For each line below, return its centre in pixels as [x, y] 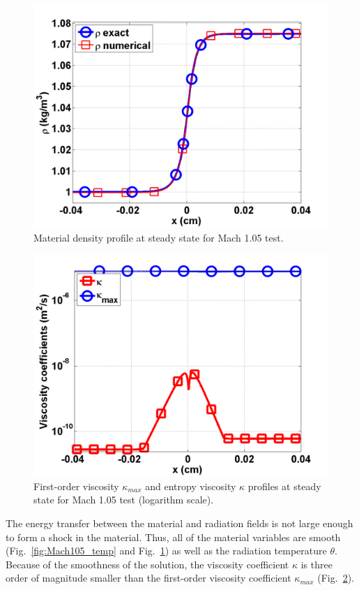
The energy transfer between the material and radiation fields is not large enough [179, 523]
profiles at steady [284, 486]
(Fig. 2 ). [336, 578]
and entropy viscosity [191, 486]
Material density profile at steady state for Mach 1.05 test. [159, 237]
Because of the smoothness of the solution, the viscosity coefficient [147, 564]
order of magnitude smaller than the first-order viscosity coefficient [148, 578]
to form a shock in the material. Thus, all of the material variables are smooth [173, 537]
